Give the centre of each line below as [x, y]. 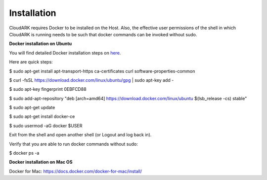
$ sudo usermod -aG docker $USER [46, 125]
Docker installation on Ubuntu [40, 44]
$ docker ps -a [24, 153]
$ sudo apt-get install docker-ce [42, 117]
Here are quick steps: [31, 62]
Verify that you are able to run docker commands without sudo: [74, 144]
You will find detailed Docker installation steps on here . [65, 53]
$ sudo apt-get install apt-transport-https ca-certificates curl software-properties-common [102, 71]
